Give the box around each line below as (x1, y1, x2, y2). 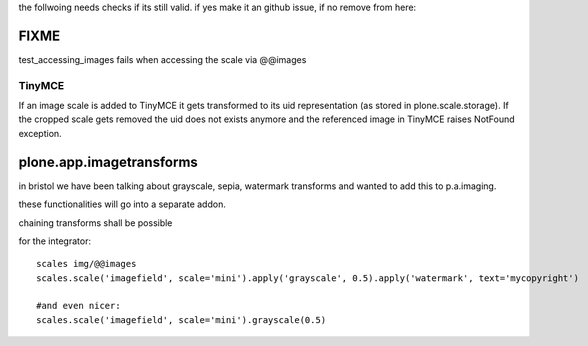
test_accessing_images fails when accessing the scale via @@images (18, 53, 307, 65)
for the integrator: (18, 235, 92, 247)
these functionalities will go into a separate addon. (18, 198, 227, 210)
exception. (18, 127, 62, 139)
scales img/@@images (36, 258, 137, 270)
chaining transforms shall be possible (18, 216, 173, 229)
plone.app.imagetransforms (18, 153, 199, 170)
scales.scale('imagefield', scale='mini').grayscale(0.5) (36, 314, 327, 325)
